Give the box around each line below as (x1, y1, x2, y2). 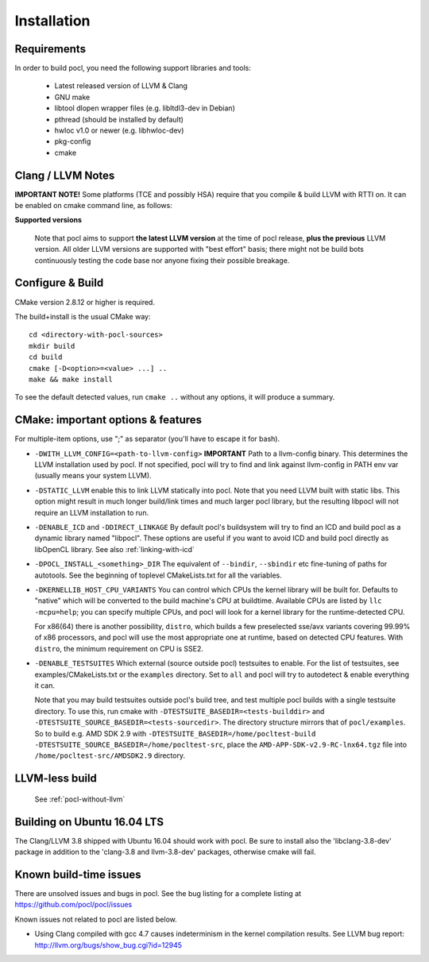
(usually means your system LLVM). (34, 471, 152, 481)
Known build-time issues (14, 867, 142, 881)
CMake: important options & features (14, 413, 203, 427)
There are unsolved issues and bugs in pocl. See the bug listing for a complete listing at (14, 888, 302, 898)
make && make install (29, 374, 113, 384)
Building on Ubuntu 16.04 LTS (14, 815, 164, 829)
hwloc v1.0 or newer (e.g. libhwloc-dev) (54, 126, 184, 135)
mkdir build (29, 342, 75, 350)
